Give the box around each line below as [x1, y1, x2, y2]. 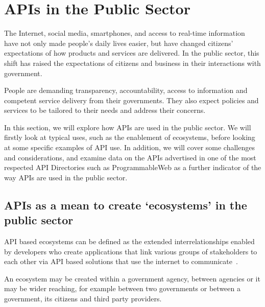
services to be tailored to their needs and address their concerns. [4, 105, 206, 115]
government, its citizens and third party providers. [4, 293, 162, 303]
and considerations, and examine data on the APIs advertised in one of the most [4, 152, 256, 162]
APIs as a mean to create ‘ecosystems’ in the [4, 197, 247, 212]
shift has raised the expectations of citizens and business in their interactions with [4, 57, 261, 68]
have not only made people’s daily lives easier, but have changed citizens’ [4, 37, 233, 48]
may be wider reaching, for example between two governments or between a [4, 283, 240, 294]
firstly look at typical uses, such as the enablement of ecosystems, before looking [4, 132, 255, 143]
